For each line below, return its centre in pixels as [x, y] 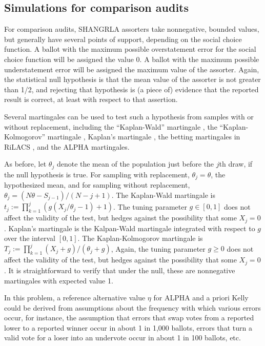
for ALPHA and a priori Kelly [201, 298]
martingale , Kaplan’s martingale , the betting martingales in [144, 137]
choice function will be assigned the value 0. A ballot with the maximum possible [132, 59]
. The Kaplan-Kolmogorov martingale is [140, 238]
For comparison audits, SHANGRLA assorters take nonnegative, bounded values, [132, 29]
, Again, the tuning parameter [158, 248]
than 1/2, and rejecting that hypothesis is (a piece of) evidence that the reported [131, 89]
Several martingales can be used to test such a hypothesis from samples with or [129, 116]
